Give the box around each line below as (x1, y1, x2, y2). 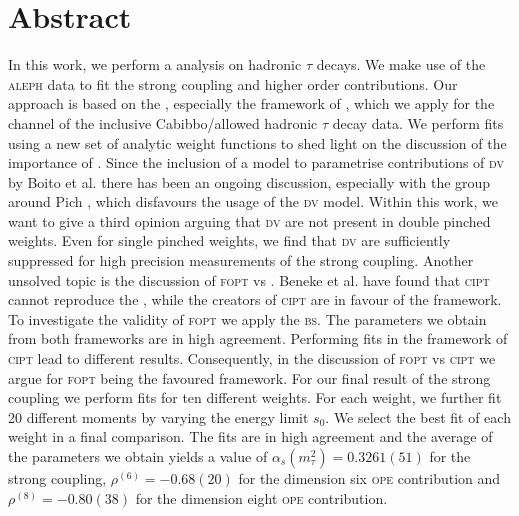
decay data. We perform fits (332, 112, 504, 133)
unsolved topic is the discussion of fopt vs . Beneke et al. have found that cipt (8, 269, 490, 290)
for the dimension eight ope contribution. (135, 487, 388, 508)
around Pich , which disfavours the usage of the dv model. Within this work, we (8, 191, 498, 212)
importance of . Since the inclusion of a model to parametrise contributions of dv (8, 152, 504, 173)
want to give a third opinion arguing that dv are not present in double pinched (8, 210, 491, 231)
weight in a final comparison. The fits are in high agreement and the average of (8, 426, 493, 447)
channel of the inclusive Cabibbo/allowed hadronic (8, 112, 318, 133)
